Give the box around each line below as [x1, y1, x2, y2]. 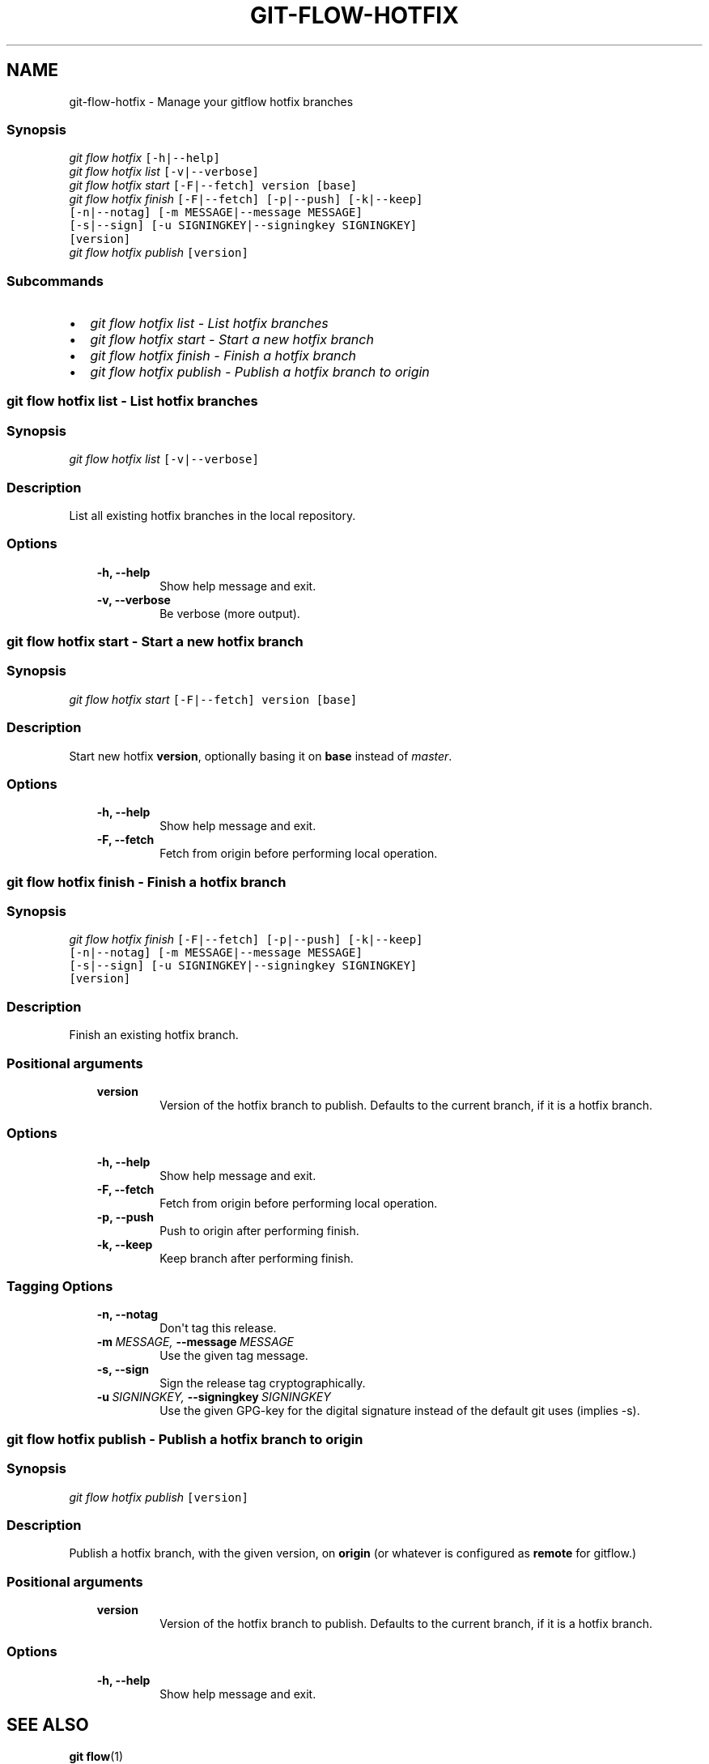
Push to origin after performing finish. [159, 1223, 359, 1238]
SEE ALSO [6, 1715, 89, 1736]
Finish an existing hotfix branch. [69, 1028, 239, 1042]
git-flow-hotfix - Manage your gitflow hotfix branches [69, 94, 354, 109]
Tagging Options [6, 1278, 113, 1295]
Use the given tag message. [159, 1349, 308, 1363]
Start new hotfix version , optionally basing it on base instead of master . [69, 748, 452, 763]
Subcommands [6, 272, 104, 289]
